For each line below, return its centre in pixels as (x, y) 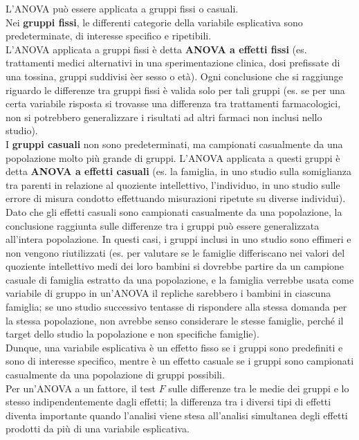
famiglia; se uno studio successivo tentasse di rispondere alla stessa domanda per (176, 307)
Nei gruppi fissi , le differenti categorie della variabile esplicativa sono (154, 22)
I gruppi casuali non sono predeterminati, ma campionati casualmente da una (174, 144)
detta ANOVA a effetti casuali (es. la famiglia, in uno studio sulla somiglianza (178, 171)
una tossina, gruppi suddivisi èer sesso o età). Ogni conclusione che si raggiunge (174, 76)
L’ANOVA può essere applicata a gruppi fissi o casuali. (122, 8)
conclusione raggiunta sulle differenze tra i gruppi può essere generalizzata (163, 225)
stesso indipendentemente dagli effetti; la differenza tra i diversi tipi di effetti (168, 402)
